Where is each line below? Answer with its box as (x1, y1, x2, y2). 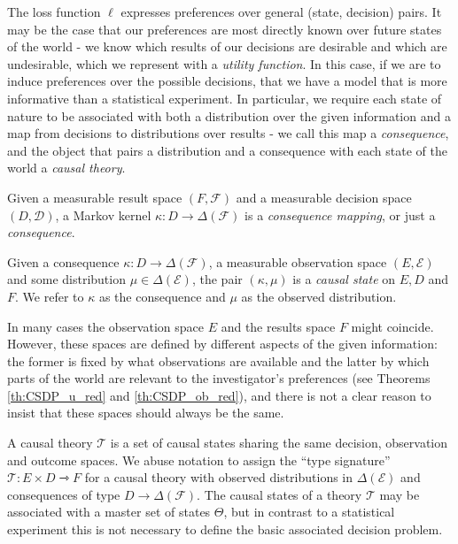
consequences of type (7, 485, 120, 503)
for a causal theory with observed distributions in (84, 468, 353, 487)
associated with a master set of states (7, 502, 211, 521)
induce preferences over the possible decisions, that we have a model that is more (7, 72, 447, 90)
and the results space (221, 317, 336, 335)
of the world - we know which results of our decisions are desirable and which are (7, 37, 447, 56)
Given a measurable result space (7, 188, 182, 206)
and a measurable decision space (236, 188, 412, 206)
